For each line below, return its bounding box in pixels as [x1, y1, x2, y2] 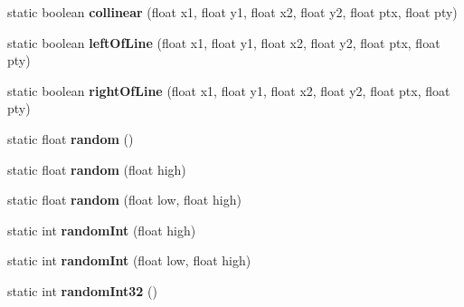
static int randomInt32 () [7, 281, 157, 300]
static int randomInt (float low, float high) [7, 251, 251, 270]
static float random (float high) [7, 159, 186, 178]
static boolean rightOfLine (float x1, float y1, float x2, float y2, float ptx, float [7, 81, 450, 100]
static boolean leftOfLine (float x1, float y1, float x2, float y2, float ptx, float [7, 33, 440, 52]
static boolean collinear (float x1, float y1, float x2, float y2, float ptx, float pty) [7, 3, 458, 21]
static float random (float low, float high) [7, 190, 241, 209]
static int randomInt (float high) [7, 220, 196, 239]
